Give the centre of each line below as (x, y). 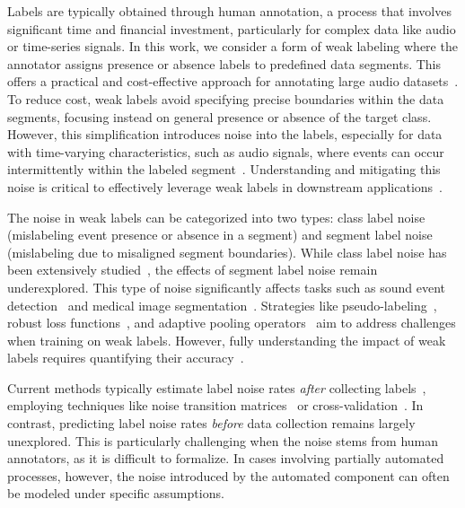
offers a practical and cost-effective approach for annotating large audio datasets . (233, 81)
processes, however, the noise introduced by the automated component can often (228, 475)
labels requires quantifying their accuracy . (126, 358)
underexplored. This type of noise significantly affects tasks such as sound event (227, 287)
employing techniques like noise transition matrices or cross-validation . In (215, 405)
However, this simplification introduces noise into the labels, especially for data (225, 134)
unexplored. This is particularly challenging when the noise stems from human (223, 440)
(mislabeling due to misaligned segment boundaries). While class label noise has (227, 252)
